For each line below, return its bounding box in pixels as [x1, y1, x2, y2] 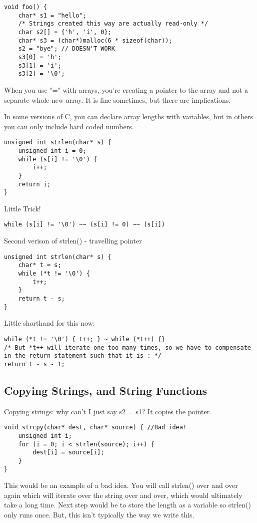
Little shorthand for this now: [4, 318, 95, 328]
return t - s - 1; [4, 360, 65, 368]
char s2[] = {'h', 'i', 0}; [18, 28, 111, 36]
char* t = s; [18, 261, 61, 269]
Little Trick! [4, 203, 41, 213]
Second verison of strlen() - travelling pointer [4, 235, 142, 246]
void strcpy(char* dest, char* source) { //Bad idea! [4, 424, 187, 431]
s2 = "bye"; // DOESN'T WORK [18, 45, 115, 53]
